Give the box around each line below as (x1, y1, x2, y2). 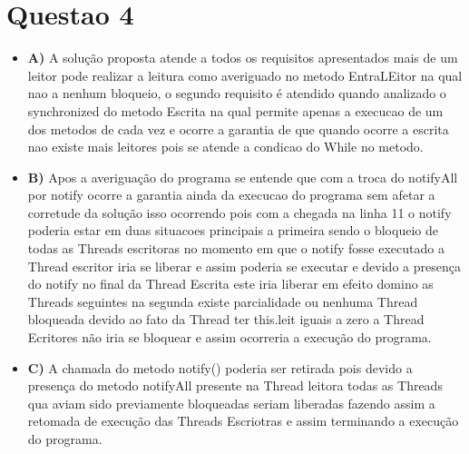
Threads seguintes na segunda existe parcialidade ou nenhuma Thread (27, 291, 418, 311)
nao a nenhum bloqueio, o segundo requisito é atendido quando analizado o (27, 84, 446, 103)
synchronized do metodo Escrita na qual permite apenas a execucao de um (27, 101, 444, 120)
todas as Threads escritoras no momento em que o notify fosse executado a (27, 239, 445, 258)
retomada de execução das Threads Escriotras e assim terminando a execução (27, 411, 459, 430)
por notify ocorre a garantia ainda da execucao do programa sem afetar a (27, 185, 435, 204)
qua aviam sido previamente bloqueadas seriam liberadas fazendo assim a (27, 393, 435, 412)
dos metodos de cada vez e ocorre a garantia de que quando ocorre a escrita (27, 119, 449, 138)
